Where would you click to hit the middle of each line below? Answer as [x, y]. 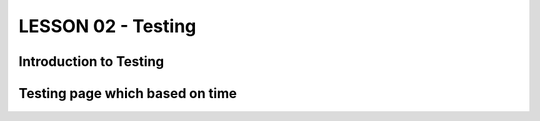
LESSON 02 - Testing [107, 26]
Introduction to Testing [91, 61]
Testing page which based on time [127, 93]
